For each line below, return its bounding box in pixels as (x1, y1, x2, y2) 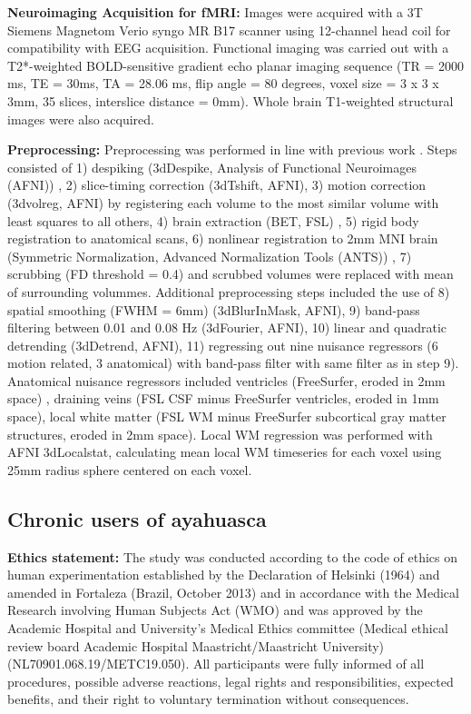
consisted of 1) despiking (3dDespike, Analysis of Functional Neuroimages (7, 157, 417, 176)
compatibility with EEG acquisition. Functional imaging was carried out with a (7, 38, 449, 57)
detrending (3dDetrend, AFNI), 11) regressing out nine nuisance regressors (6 (7, 335, 438, 354)
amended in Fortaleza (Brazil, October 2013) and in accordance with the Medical (7, 582, 459, 601)
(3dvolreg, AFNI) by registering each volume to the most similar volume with (7, 193, 439, 212)
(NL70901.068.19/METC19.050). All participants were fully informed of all (7, 654, 425, 673)
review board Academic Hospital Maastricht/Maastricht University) (7, 636, 385, 655)
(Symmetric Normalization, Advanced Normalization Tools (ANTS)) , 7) (7, 246, 412, 265)
